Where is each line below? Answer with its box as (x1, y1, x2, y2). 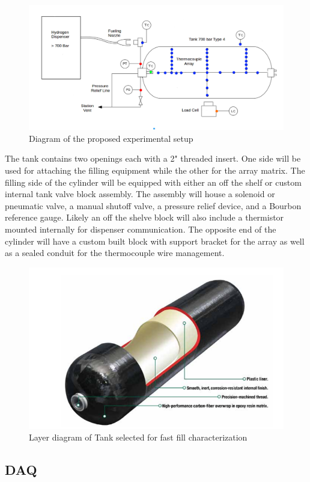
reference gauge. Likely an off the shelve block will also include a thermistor (5, 211, 284, 224)
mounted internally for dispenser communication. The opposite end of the (5, 223, 276, 236)
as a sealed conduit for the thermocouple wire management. (5, 246, 225, 259)
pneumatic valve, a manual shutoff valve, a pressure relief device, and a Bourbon (5, 199, 302, 212)
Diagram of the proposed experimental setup (29, 132, 193, 144)
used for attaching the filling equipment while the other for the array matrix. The (5, 164, 305, 177)
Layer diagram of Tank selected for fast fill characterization (29, 431, 248, 444)
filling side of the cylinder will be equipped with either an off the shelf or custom (5, 175, 302, 188)
